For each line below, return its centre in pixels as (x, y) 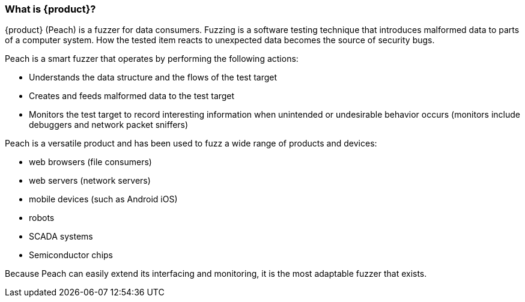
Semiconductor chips (71, 255)
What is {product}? (50, 9)
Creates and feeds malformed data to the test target (132, 96)
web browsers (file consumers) (90, 162)
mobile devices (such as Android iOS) (103, 199)
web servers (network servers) (90, 181)
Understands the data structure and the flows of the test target (153, 77)
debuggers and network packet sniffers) (109, 125)
